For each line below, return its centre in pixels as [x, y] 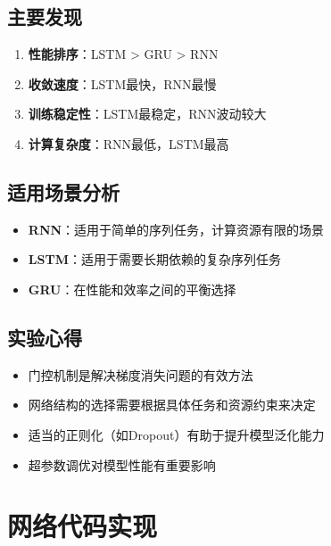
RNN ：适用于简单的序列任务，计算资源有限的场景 [176, 229]
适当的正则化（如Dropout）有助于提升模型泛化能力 [176, 434]
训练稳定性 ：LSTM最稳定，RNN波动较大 [147, 114]
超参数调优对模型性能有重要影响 [122, 464]
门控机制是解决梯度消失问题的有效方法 [141, 374]
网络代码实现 [83, 526]
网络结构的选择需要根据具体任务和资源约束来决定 [172, 405]
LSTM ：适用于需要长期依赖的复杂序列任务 [154, 259]
